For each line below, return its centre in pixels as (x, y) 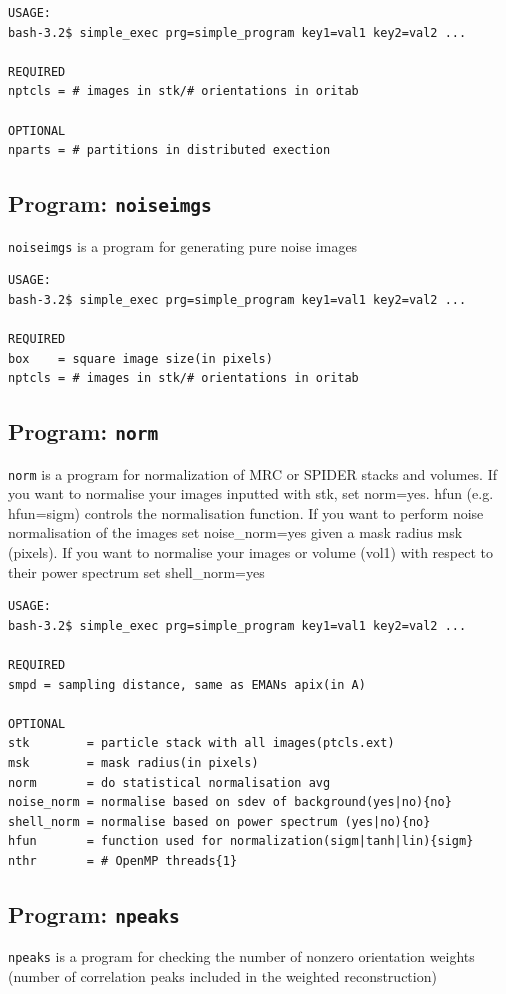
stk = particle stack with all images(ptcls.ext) (201, 743)
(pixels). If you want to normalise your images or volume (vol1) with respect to (250, 551)
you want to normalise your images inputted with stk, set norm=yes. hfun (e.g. (251, 493)
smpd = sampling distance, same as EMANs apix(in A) (187, 684)
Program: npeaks (94, 913)
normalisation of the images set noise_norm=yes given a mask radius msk (235, 532)
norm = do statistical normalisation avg (169, 782)
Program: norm (83, 431)
